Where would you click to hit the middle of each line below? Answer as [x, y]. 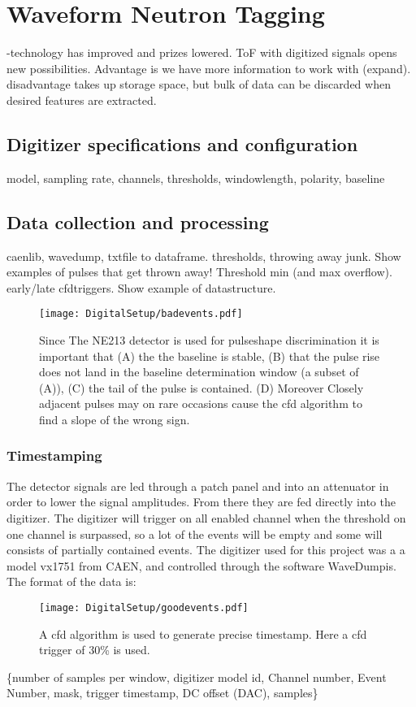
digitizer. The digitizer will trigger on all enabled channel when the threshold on [206, 517]
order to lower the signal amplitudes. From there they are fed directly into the [201, 502]
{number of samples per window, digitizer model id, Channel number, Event [197, 677]
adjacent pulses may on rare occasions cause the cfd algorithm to [201, 403]
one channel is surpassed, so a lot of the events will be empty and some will [195, 534]
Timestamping [54, 455]
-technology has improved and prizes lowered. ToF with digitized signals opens [202, 52]
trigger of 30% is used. [95, 650]
